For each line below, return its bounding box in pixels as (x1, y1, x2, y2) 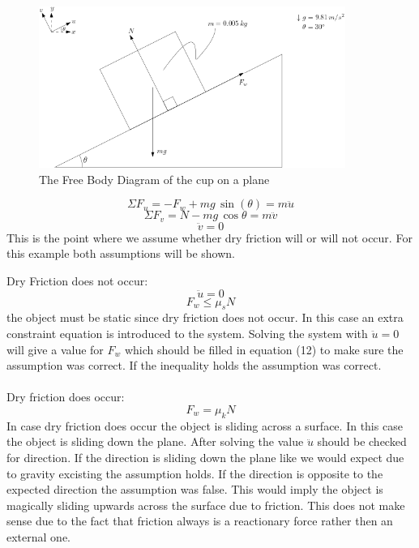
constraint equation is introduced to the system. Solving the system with (6, 325, 368, 342)
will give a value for (6, 340, 104, 357)
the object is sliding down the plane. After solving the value (6, 433, 304, 450)
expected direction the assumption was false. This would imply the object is (6, 481, 383, 498)
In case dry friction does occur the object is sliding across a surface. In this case (6, 417, 403, 434)
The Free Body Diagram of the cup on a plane (39, 170, 270, 187)
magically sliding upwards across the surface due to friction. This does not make (6, 496, 405, 513)
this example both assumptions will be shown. (6, 245, 235, 262)
